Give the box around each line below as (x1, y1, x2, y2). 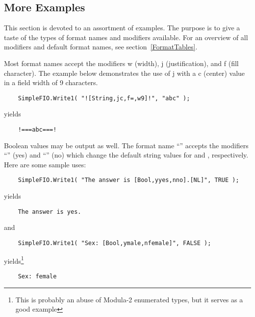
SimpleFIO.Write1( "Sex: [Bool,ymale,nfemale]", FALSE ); (18, 239, 211, 247)
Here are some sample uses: (4, 159, 86, 169)
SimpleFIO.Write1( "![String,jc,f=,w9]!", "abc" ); (18, 94, 190, 102)
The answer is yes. (18, 208, 81, 215)
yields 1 (4, 254, 24, 266)
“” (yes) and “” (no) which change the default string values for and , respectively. (4, 150, 249, 160)
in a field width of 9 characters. (4, 77, 98, 88)
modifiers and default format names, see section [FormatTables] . (4, 42, 198, 52)
